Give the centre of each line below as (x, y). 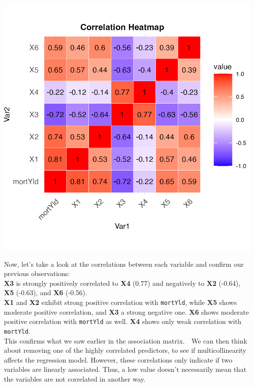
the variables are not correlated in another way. (75, 378)
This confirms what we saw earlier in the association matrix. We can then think (126, 340)
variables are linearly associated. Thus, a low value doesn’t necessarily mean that (125, 369)
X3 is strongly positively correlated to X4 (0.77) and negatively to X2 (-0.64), (122, 283)
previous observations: (37, 273)
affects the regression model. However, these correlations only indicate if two (118, 359)
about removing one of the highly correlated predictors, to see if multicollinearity (125, 350)
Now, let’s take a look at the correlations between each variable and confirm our (124, 264)
